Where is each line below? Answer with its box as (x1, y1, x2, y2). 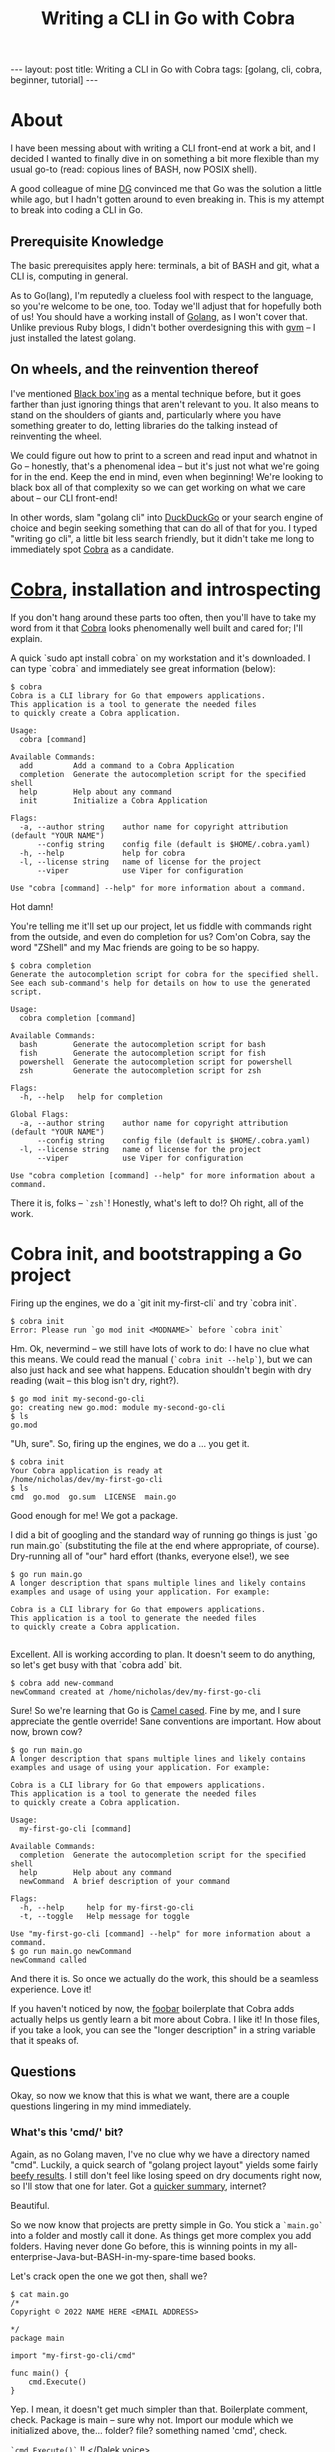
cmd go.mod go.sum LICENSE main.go (10, 1492, 177, 1502)
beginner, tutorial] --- (10, 74, 98, 86)
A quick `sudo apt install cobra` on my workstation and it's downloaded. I (10, 652, 311, 664)
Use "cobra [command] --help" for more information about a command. (10, 883, 307, 893)
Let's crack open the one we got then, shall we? (10, 2270, 208, 2282)
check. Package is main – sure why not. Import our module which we (10, 2413, 294, 2426)
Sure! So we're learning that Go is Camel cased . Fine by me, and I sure (10, 1704, 302, 1716)
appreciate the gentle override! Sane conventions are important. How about (10, 1715, 322, 1727)
